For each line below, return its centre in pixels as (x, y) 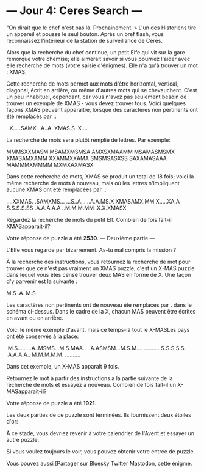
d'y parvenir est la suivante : (42, 281)
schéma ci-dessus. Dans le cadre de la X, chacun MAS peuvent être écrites (101, 311)
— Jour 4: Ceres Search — (74, 11)
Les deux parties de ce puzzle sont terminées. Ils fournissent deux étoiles (99, 415)
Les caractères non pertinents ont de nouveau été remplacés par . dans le (99, 305)
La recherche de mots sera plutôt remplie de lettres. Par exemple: (88, 140)
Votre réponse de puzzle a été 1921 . (51, 403)
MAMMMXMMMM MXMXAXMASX (50, 164)
